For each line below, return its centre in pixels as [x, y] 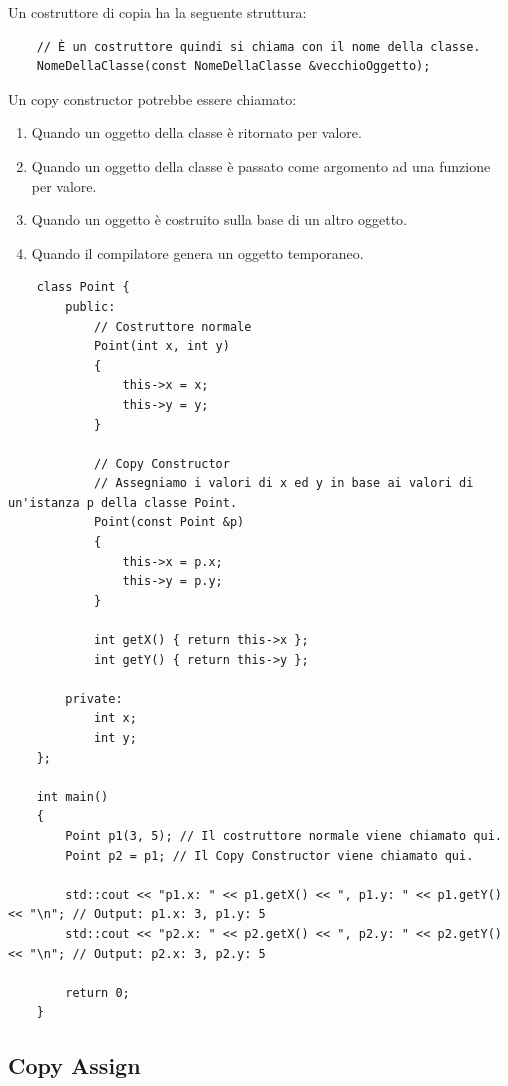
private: [94, 698]
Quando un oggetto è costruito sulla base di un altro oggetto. [219, 219]
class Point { [83, 287]
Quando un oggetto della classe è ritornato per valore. [196, 132]
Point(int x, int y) [161, 346]
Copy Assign [74, 1065]
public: [90, 306]
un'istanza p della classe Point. [123, 502]
